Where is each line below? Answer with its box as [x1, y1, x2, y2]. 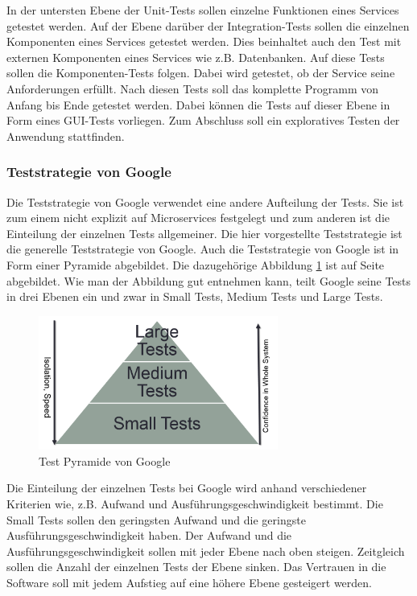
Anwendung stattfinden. [6, 127, 125, 144]
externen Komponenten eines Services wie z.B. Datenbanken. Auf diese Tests [6, 48, 385, 65]
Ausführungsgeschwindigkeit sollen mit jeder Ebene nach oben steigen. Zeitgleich [6, 542, 405, 559]
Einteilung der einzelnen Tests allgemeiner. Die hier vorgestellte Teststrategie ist [6, 224, 403, 241]
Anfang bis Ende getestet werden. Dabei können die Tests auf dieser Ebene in [6, 96, 390, 113]
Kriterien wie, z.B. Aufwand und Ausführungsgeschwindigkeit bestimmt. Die [6, 495, 383, 512]
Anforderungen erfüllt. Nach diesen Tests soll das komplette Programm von [6, 80, 378, 97]
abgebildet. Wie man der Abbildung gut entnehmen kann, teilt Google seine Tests [6, 272, 411, 289]
